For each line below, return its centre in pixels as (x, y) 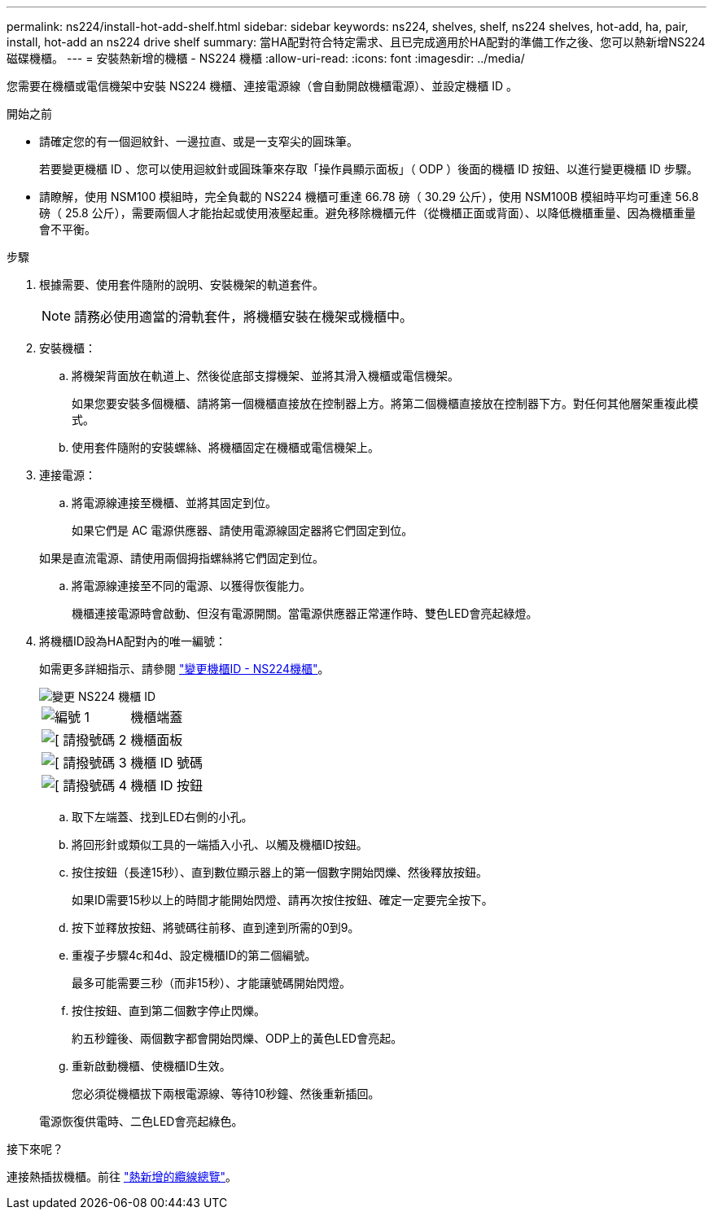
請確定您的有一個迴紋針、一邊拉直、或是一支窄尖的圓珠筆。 (199, 141)
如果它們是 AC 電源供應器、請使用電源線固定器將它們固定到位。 (243, 530)
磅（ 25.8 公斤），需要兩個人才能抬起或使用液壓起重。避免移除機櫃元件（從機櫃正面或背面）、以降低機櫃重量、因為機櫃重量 (367, 213)
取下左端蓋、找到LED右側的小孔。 (162, 817)
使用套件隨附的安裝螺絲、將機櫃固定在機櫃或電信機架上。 (225, 447)
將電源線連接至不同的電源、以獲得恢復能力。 (191, 586)
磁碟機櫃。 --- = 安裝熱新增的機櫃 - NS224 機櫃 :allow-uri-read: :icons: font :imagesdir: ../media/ (266, 58)
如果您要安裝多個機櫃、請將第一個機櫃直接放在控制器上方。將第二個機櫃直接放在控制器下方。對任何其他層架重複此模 (385, 403)
